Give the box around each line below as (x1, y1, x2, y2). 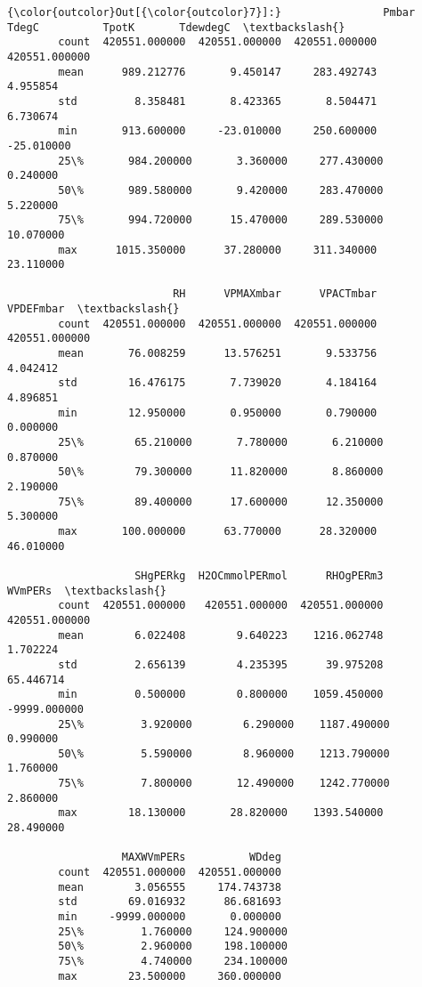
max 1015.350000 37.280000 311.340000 (58, 243, 377, 256)
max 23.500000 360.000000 (58, 969, 281, 983)
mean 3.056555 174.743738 (58, 880, 281, 894)
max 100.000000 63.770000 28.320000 (58, 524, 377, 538)
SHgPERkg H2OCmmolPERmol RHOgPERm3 (134, 569, 384, 582)
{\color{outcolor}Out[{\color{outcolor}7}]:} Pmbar (7, 6, 416, 19)
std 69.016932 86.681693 (58, 895, 281, 909)
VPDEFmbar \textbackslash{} (7, 303, 180, 316)
